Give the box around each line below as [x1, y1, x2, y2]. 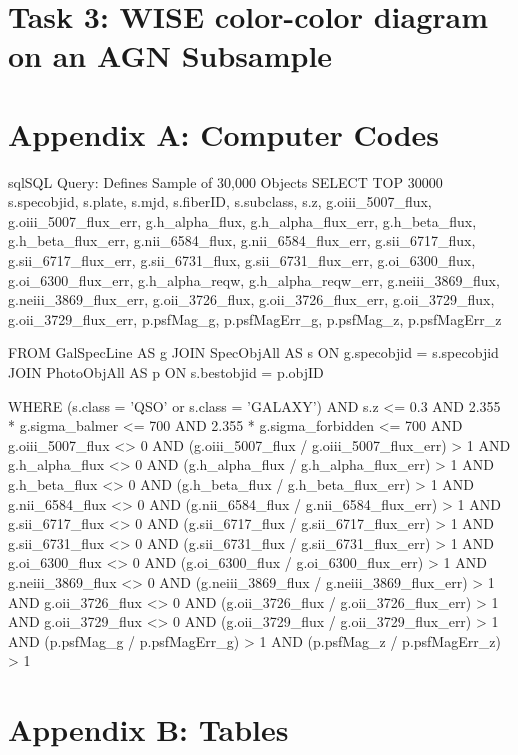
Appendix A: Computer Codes [8, 113, 440, 154]
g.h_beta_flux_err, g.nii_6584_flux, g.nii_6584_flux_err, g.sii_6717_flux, [8, 230, 476, 251]
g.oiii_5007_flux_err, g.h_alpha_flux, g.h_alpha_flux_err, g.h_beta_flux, [8, 210, 477, 231]
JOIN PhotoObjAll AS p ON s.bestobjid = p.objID [8, 362, 324, 383]
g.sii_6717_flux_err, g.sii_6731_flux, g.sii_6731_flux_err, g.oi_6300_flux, [8, 250, 476, 271]
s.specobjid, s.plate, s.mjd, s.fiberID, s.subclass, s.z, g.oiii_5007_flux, [8, 191, 432, 212]
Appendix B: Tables [8, 709, 289, 750]
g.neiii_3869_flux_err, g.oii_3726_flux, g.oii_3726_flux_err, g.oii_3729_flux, [8, 289, 495, 310]
